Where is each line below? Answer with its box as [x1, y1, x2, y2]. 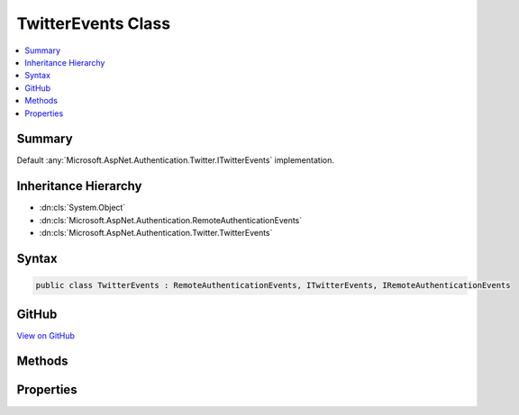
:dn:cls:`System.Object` [39, 203, 126, 213]
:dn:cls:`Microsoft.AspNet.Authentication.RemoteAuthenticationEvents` [39, 214, 303, 225]
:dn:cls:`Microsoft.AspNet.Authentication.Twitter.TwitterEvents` [39, 228, 273, 239]
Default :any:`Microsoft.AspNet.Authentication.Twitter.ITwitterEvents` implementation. [16, 155, 335, 166]
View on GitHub [16, 329, 76, 341]
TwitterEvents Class [16, 14, 171, 33]
